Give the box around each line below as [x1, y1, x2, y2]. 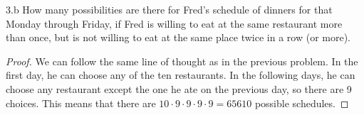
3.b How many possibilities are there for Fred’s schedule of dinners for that [6, 2, 333, 16]
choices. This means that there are [6, 95, 156, 110]
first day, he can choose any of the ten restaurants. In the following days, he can [6, 67, 355, 82]
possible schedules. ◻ [254, 95, 349, 110]
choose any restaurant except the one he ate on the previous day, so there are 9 [6, 81, 352, 96]
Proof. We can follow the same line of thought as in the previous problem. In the [6, 53, 358, 68]
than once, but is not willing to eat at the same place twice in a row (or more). [6, 30, 350, 45]
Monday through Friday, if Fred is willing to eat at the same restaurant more [6, 16, 343, 31]
